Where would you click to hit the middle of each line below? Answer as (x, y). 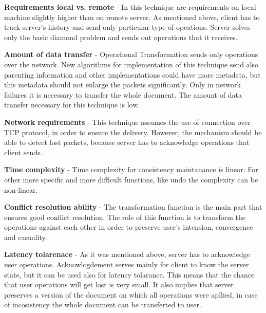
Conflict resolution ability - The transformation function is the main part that (133, 207)
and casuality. (26, 237)
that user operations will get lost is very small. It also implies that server (119, 284)
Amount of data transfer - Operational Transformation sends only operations (131, 54)
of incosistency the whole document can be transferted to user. (103, 305)
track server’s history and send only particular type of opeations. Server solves (127, 27)
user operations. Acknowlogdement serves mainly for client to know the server (127, 264)
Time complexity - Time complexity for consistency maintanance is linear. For (131, 169)
